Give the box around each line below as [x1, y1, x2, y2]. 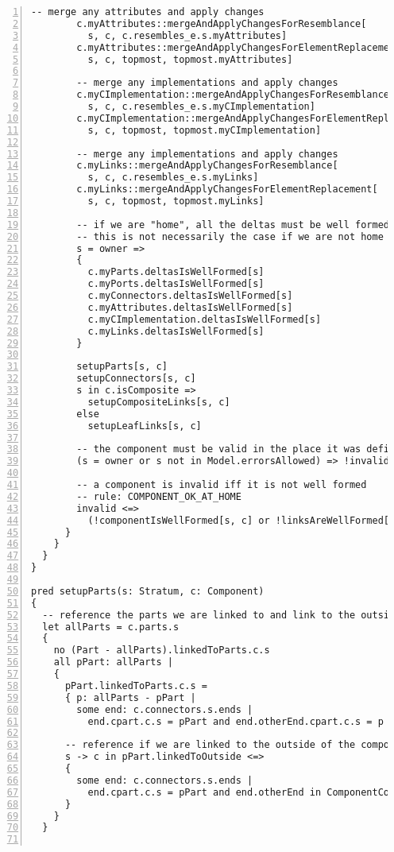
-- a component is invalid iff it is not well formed [76, 479, 367, 490]
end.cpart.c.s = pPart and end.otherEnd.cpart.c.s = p [87, 715, 384, 727]
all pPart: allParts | [53, 656, 173, 668]
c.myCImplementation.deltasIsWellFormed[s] [87, 313, 322, 325]
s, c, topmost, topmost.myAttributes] [87, 53, 293, 65]
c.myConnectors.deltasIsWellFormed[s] [87, 290, 293, 301]
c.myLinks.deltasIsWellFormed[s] [87, 325, 265, 337]
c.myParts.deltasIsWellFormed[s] [87, 266, 265, 278]
